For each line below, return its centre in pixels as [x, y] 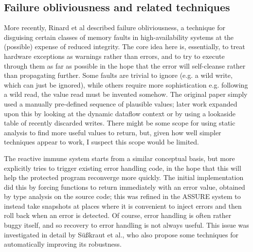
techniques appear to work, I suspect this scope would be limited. [102, 142]
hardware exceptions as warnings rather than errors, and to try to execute [114, 56]
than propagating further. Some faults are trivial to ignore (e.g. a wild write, [118, 75]
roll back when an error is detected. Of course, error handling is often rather [118, 215]
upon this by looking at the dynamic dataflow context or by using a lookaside [120, 113]
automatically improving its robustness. [63, 244]
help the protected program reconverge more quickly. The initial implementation [124, 177]
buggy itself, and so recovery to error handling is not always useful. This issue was [126, 225]
